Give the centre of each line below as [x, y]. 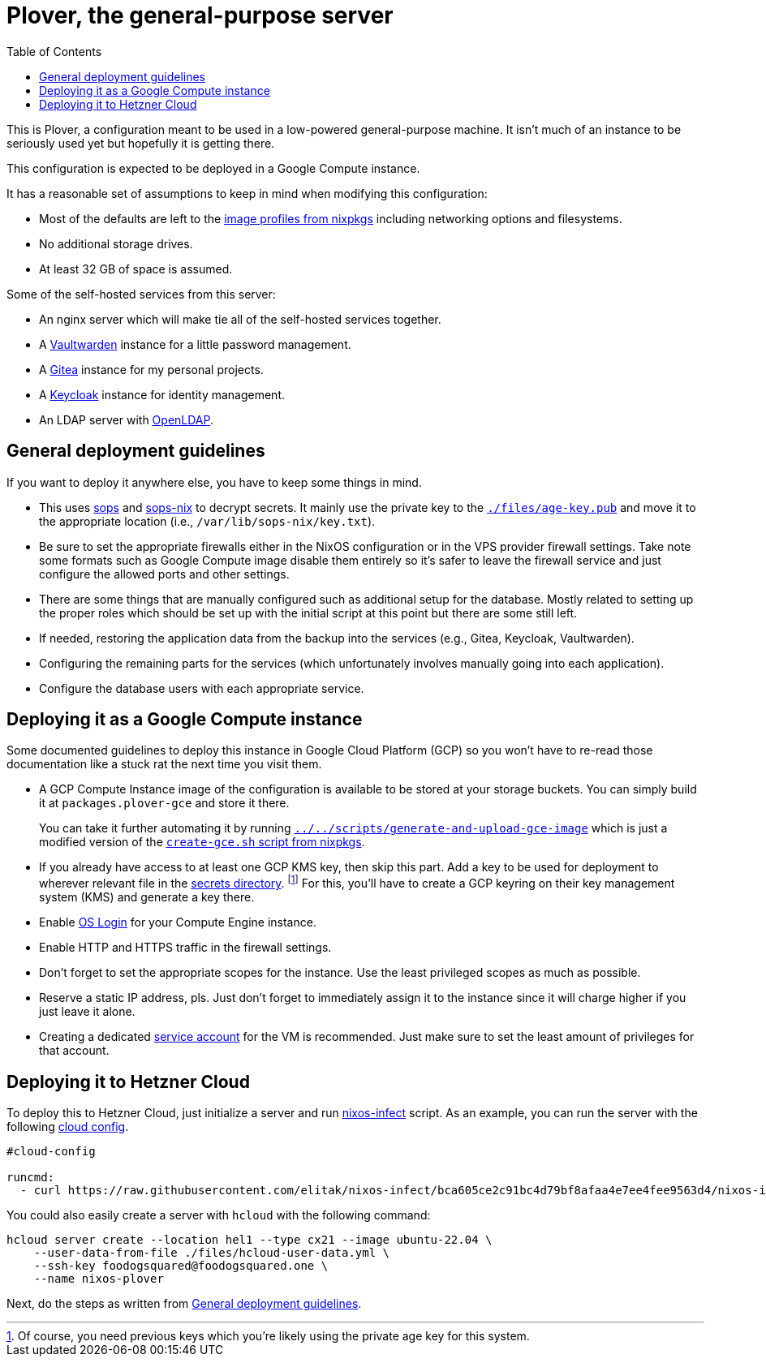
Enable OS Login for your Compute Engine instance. [178, 922]
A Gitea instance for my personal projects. [151, 369]
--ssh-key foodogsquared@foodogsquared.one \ [181, 1265]
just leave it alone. [87, 1012]
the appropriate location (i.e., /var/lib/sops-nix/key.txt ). [207, 521]
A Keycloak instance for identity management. [162, 394]
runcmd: [31, 1177]
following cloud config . [68, 1126]
